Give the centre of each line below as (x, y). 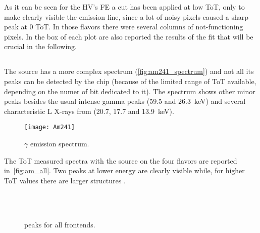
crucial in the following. (40, 46)
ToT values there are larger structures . (65, 180)
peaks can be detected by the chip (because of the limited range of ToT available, (130, 81)
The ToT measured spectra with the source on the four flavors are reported (121, 160)
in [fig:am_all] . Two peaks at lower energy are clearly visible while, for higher (124, 170)
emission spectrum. (60, 143)
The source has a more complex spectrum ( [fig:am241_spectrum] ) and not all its (129, 71)
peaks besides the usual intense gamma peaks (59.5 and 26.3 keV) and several (125, 101)
